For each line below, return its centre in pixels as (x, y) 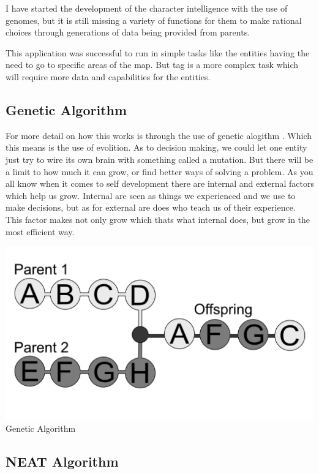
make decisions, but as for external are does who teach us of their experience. (151, 207)
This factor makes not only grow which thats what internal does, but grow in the (158, 219)
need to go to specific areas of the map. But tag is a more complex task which (152, 65)
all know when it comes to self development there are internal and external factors (160, 183)
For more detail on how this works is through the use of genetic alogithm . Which (159, 135)
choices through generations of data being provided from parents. (128, 32)
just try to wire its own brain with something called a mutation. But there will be (159, 159)
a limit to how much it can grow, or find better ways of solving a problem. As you (159, 171)
